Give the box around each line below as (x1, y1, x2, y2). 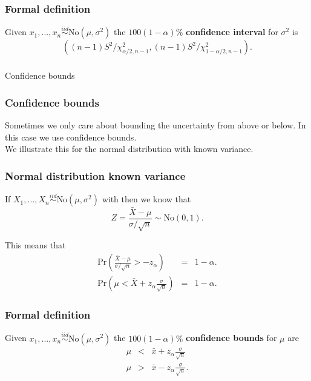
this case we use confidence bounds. (5, 130, 137, 143)
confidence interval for (186, 25, 278, 38)
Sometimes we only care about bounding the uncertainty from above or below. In (5, 119, 306, 131)
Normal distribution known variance (5, 168, 186, 183)
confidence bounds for (186, 331, 277, 344)
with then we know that (102, 193, 191, 205)
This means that (5, 239, 66, 251)
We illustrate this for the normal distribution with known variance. (5, 142, 254, 155)
